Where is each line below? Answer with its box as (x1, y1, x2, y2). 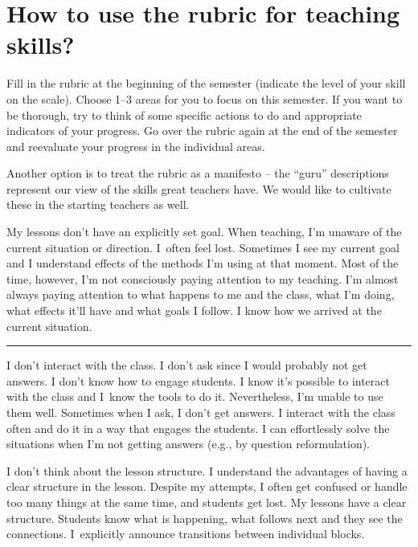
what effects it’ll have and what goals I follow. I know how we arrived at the (6, 302, 382, 319)
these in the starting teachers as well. (6, 196, 190, 213)
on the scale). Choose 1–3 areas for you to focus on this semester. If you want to (6, 90, 403, 107)
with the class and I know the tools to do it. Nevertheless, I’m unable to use (6, 388, 383, 405)
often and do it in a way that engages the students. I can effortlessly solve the (6, 419, 390, 436)
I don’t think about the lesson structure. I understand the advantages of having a (6, 462, 408, 479)
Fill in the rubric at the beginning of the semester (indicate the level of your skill (6, 75, 406, 92)
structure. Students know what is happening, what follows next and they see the (6, 509, 403, 526)
